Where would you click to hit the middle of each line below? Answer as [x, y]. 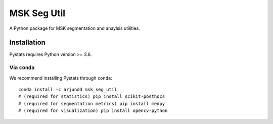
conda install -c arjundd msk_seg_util [68, 89]
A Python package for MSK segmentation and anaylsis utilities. [75, 28]
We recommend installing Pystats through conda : [61, 78]
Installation [27, 43]
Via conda [22, 68]
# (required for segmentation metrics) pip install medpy [92, 104]
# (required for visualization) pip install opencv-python [93, 111]
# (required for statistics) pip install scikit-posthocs [92, 97]
